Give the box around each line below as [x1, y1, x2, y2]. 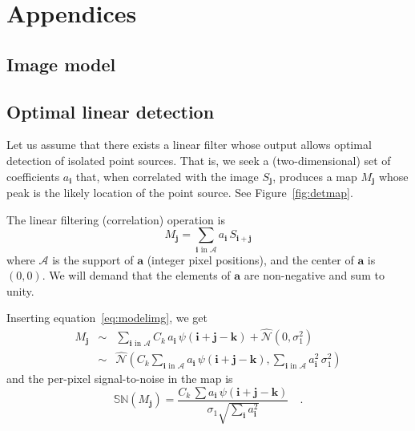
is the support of [52, 251, 134, 268]
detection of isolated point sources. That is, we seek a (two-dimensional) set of [6, 151, 391, 168]
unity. [6, 282, 34, 299]
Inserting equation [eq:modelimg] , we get [6, 309, 207, 326]
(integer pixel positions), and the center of [147, 251, 354, 268]
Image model [6, 51, 116, 76]
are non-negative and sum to [244, 267, 385, 284]
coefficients [6, 167, 60, 184]
